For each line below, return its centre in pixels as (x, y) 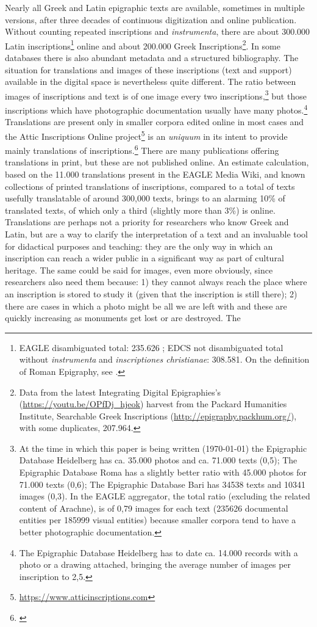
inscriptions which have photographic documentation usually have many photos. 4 (156, 109)
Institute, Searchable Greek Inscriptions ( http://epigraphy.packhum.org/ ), (158, 415)
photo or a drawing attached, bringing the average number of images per (155, 564)
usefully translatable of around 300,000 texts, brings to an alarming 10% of (145, 198)
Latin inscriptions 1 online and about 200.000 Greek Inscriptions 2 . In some (143, 45)
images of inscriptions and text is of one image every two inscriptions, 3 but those (156, 95)
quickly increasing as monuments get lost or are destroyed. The (123, 318)
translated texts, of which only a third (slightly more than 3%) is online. (140, 210)
